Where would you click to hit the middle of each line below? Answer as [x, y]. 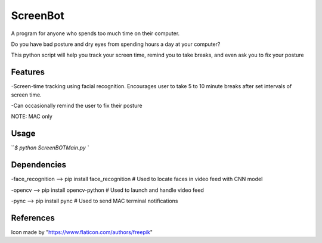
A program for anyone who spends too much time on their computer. [95, 33]
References [33, 218]
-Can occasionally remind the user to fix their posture [77, 106]
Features [28, 72]
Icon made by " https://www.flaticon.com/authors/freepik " [82, 232]
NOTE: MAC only [32, 117]
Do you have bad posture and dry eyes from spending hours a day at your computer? [116, 44]
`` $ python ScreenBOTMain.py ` [50, 148]
